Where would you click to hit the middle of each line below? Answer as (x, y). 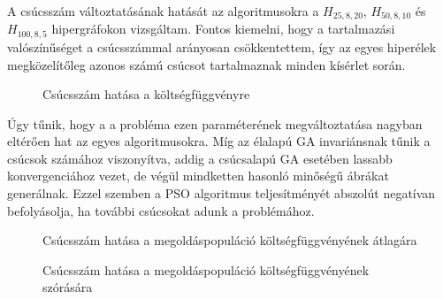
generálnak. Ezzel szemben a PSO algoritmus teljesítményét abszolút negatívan (221, 193)
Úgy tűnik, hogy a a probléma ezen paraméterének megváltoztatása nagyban (215, 123)
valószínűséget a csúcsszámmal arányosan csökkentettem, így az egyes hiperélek (222, 46)
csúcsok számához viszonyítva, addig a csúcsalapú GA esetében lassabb (200, 158)
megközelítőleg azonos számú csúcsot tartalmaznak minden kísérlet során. (206, 64)
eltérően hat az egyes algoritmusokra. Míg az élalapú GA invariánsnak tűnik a (219, 141)
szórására (68, 287)
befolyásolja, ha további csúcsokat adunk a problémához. (161, 210)
